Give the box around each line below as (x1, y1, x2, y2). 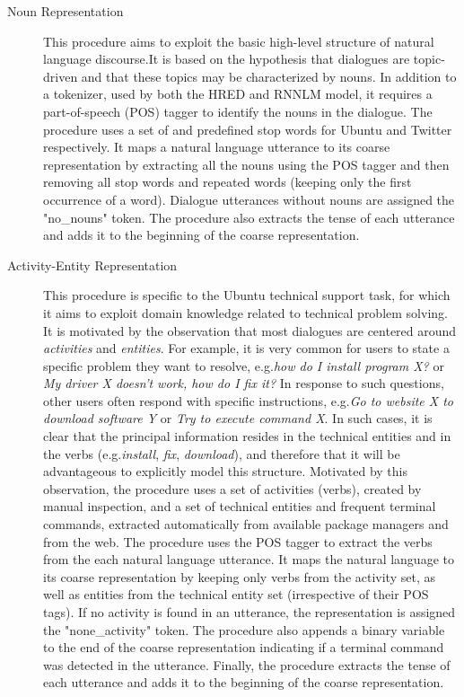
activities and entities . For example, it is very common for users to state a (43, 339, 450, 357)
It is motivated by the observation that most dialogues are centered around (43, 321, 457, 340)
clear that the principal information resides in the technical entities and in (43, 427, 451, 446)
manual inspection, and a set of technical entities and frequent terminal (43, 497, 436, 516)
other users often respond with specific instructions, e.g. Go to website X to (43, 391, 454, 410)
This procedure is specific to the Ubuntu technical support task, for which (43, 286, 451, 304)
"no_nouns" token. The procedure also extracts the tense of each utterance (43, 207, 455, 226)
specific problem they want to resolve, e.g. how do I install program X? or (43, 356, 444, 375)
